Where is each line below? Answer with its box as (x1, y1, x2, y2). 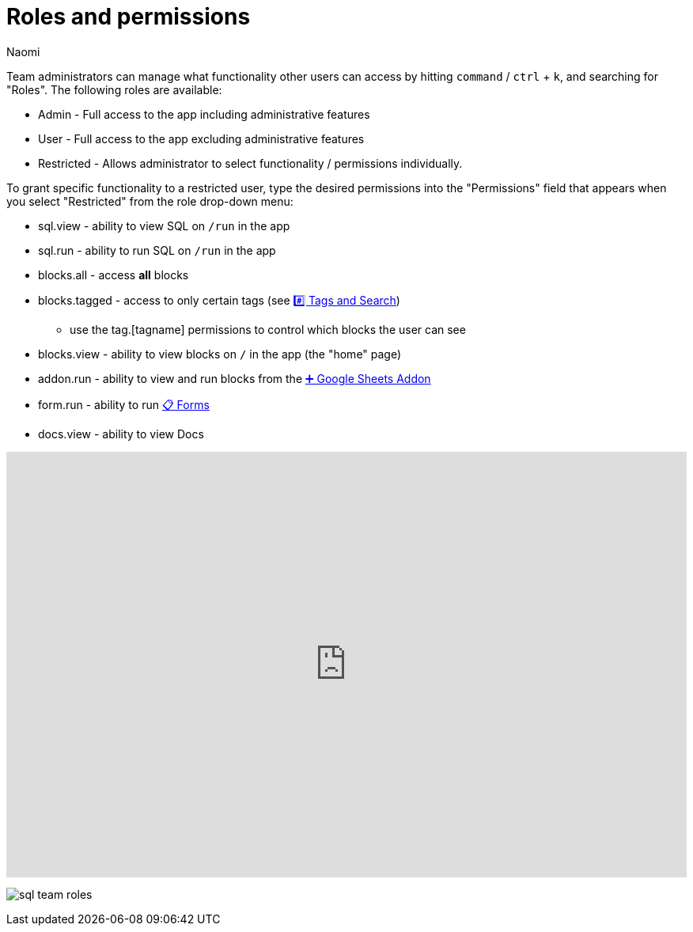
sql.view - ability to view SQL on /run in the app (38, 218, 290, 233)
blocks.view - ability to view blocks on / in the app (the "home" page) (38, 347, 402, 361)
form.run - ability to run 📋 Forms (38, 397, 210, 411)
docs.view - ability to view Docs (38, 426, 204, 441)
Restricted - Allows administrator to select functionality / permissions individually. (38, 156, 463, 170)
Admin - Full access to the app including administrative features (38, 107, 370, 121)
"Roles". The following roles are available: (6, 82, 222, 97)
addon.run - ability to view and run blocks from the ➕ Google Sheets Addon (38, 371, 431, 385)
